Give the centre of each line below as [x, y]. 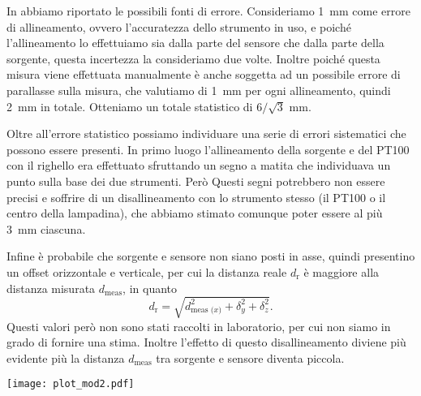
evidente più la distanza [66, 357]
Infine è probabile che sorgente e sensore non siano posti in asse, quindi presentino [211, 256]
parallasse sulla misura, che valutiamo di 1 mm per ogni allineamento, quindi [199, 90]
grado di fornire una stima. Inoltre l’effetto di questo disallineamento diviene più [206, 342]
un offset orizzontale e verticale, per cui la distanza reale [147, 271]
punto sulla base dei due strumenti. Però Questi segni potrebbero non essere [196, 181]
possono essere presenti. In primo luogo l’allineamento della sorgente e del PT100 [208, 149]
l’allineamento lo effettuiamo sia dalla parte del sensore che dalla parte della [195, 43]
